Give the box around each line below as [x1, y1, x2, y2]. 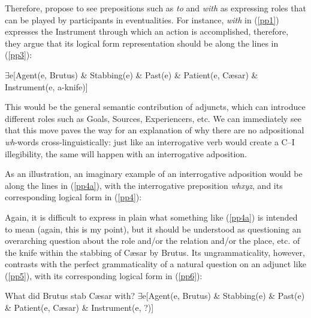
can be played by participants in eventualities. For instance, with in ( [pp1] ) [5, 13, 279, 26]
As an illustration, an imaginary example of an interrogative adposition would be [5, 167, 303, 180]
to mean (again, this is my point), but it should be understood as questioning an [5, 222, 301, 235]
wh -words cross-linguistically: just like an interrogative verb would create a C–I [5, 135, 295, 148]
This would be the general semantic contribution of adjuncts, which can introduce [5, 100, 306, 113]
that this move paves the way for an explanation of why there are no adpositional [5, 124, 304, 136]
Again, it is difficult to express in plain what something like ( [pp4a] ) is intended [5, 210, 298, 223]
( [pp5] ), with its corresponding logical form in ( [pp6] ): [5, 269, 203, 282]
